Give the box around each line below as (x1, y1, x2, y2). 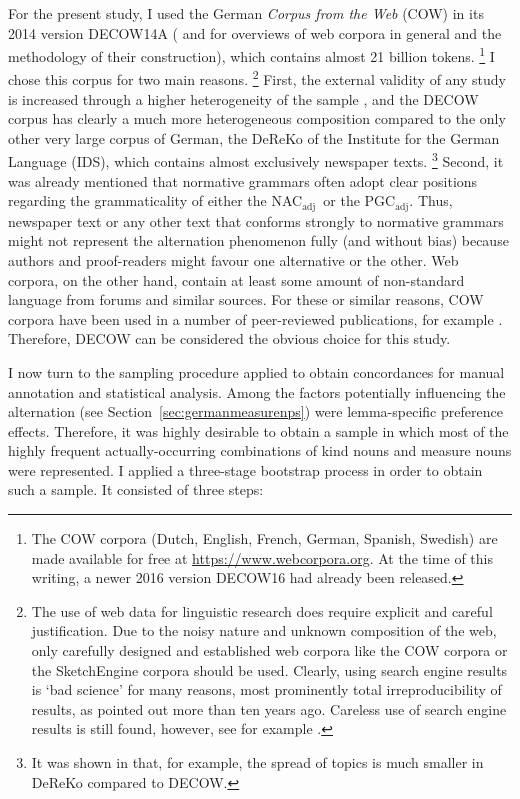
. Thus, (409, 190, 453, 211)
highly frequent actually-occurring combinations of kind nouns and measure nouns (8, 440, 512, 461)
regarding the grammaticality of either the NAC (8, 190, 303, 211)
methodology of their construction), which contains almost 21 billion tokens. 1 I (8, 43, 495, 66)
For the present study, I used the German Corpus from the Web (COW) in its (8, 3, 484, 23)
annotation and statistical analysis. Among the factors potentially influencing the (8, 381, 506, 402)
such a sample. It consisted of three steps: (8, 479, 264, 500)
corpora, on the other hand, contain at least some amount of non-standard (8, 269, 465, 290)
